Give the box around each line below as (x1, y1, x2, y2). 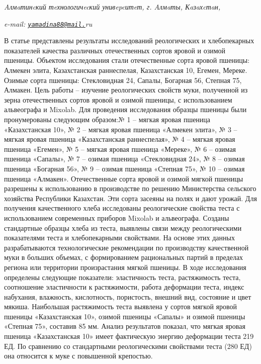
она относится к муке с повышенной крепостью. (4, 350, 153, 361)
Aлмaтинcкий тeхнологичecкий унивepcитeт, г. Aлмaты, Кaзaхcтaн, (4, 2, 221, 12)
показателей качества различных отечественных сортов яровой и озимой (4, 45, 226, 55)
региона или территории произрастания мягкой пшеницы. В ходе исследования (4, 261, 246, 272)
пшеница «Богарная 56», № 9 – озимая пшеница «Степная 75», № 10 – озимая (4, 163, 245, 173)
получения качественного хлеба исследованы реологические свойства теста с (4, 203, 240, 213)
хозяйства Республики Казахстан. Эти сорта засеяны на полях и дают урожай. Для (4, 193, 257, 203)
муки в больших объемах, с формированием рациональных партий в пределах (4, 252, 243, 262)
